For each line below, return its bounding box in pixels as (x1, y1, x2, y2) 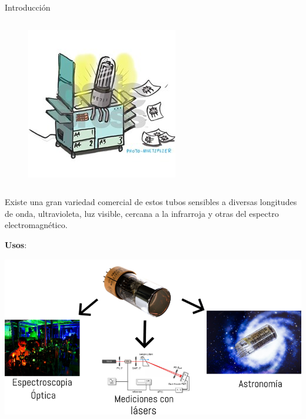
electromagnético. (5, 219, 68, 231)
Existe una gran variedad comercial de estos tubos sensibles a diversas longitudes (5, 196, 297, 208)
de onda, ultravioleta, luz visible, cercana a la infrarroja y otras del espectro (5, 207, 279, 219)
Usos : (5, 238, 27, 250)
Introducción (5, 1, 51, 13)
